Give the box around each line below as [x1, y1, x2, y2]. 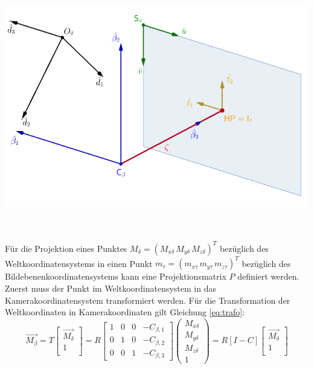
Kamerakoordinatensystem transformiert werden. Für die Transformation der [5, 294, 290, 306]
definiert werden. [237, 270, 300, 283]
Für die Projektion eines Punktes [5, 242, 127, 254]
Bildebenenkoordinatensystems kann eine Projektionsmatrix [5, 270, 226, 283]
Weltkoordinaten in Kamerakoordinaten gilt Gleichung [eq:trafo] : [5, 306, 245, 318]
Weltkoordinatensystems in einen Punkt [5, 257, 153, 269]
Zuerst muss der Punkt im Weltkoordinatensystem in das [5, 281, 216, 294]
